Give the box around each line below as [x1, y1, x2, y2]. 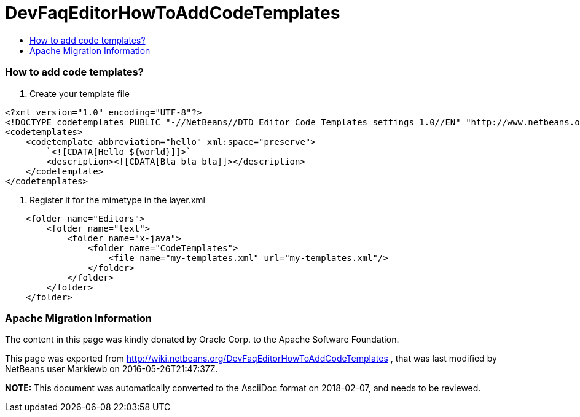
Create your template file [29, 88, 130, 99]
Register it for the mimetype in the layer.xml [29, 194, 205, 205]
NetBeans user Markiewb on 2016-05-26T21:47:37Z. [5, 364, 218, 375]
